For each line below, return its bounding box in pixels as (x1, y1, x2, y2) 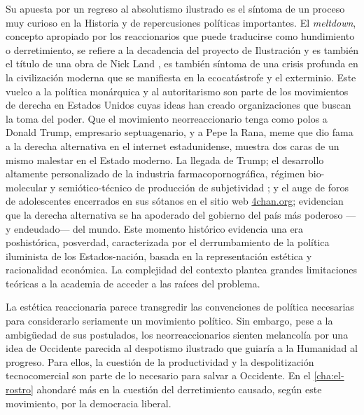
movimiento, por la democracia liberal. (6, 395, 171, 410)
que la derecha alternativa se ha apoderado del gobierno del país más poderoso (6, 207, 343, 222)
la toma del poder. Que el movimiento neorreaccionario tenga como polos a (6, 111, 328, 125)
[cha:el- (314, 368, 344, 383)
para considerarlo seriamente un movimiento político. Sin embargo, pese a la (6, 313, 333, 328)
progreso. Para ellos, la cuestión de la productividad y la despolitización (6, 354, 314, 369)
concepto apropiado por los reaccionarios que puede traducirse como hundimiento (6, 29, 355, 43)
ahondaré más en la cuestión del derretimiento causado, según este (36, 382, 322, 397)
